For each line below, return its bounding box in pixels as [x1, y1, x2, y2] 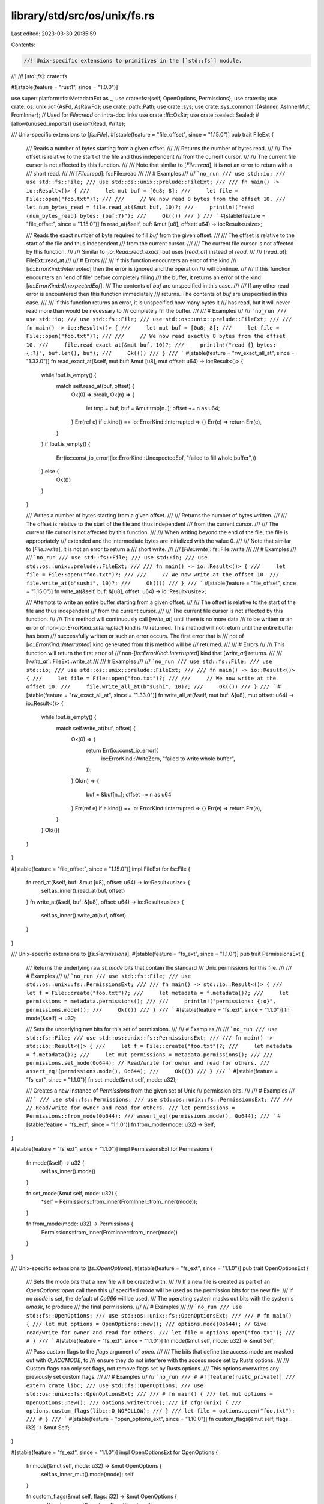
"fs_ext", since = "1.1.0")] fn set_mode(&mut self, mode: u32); [26, 1076, 177, 1083]
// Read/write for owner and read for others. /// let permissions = [26, 1104, 235, 1111]
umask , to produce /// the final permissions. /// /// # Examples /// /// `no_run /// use [26, 1303, 242, 1311]
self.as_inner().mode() [41, 1168, 96, 1175]
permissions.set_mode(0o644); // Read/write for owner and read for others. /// [26, 1059, 270, 1066]
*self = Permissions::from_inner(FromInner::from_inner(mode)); [41, 1198, 198, 1206]
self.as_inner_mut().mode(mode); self [41, 1471, 134, 1478]
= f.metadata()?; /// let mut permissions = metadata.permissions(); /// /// [26, 1051, 273, 1058]
